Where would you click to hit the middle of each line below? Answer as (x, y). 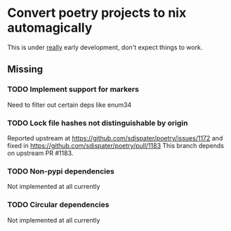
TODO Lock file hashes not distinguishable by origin (98, 123)
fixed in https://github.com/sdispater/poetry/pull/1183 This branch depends (116, 145)
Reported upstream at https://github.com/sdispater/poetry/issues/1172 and (115, 138)
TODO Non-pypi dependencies (61, 171)
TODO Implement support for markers (73, 89)
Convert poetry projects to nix (97, 13)
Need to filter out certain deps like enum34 (70, 105)
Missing (25, 69)
